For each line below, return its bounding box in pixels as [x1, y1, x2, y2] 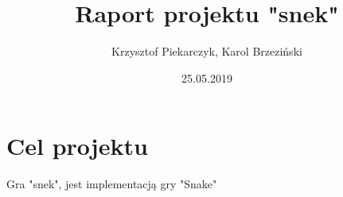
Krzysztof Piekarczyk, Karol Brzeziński [111, 43, 302, 60]
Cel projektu [6, 129, 148, 162]
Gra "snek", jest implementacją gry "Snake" [6, 176, 217, 192]
